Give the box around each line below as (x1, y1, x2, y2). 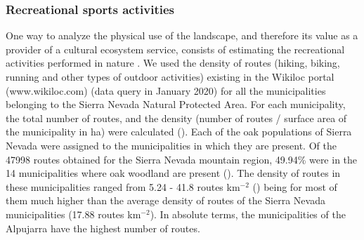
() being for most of (252, 179, 337, 194)
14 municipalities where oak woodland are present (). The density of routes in (6, 166, 341, 180)
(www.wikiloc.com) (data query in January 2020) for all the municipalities (6, 83, 326, 98)
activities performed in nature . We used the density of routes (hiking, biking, (6, 55, 340, 70)
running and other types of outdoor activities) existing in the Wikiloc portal (6, 69, 334, 84)
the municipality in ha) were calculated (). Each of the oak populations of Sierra (6, 124, 352, 139)
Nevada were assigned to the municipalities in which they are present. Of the (6, 138, 337, 152)
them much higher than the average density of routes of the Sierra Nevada (6, 193, 325, 208)
